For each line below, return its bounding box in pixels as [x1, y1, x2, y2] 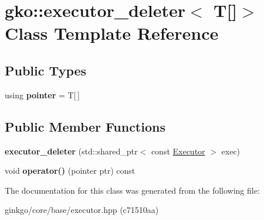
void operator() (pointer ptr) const [5, 164, 136, 177]
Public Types [5, 61, 87, 79]
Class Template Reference [5, 21, 219, 45]
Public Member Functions [5, 117, 165, 135]
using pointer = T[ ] [5, 88, 80, 101]
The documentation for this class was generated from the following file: [5, 184, 260, 196]
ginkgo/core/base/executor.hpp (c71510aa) [5, 204, 159, 216]
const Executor [151, 145, 205, 157]
